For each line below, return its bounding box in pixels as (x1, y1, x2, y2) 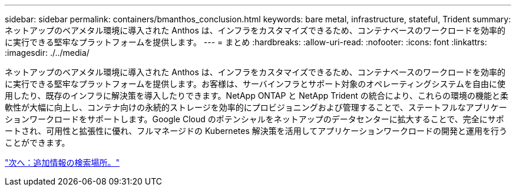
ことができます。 (5, 138, 70, 148)
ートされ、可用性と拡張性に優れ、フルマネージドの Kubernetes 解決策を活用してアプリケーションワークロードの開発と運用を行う (5, 126, 508, 136)
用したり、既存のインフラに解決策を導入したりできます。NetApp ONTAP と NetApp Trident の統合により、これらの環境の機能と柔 (5, 91, 508, 100)
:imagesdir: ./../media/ (5, 48, 90, 58)
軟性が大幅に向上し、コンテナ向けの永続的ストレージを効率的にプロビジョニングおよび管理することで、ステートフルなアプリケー (5, 102, 507, 112)
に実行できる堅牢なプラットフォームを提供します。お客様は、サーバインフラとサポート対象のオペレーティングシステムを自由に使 (5, 79, 506, 89)
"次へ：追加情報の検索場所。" (5, 158, 120, 167)
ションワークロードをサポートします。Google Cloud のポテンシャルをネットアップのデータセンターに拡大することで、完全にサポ (5, 114, 504, 124)
